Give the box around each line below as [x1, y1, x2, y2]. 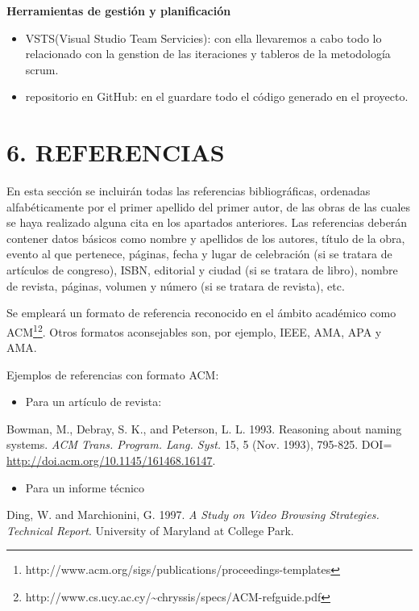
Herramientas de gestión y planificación [6, 2, 231, 19]
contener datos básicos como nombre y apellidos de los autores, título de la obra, [6, 229, 405, 246]
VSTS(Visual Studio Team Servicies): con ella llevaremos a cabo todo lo [25, 29, 382, 46]
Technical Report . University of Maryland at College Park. [6, 521, 294, 538]
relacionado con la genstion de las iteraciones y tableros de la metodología [25, 45, 391, 62]
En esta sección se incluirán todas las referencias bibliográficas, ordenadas [6, 182, 371, 199]
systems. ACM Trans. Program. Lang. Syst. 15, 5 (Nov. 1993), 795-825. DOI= [6, 436, 392, 453]
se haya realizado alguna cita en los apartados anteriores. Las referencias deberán [6, 214, 408, 231]
